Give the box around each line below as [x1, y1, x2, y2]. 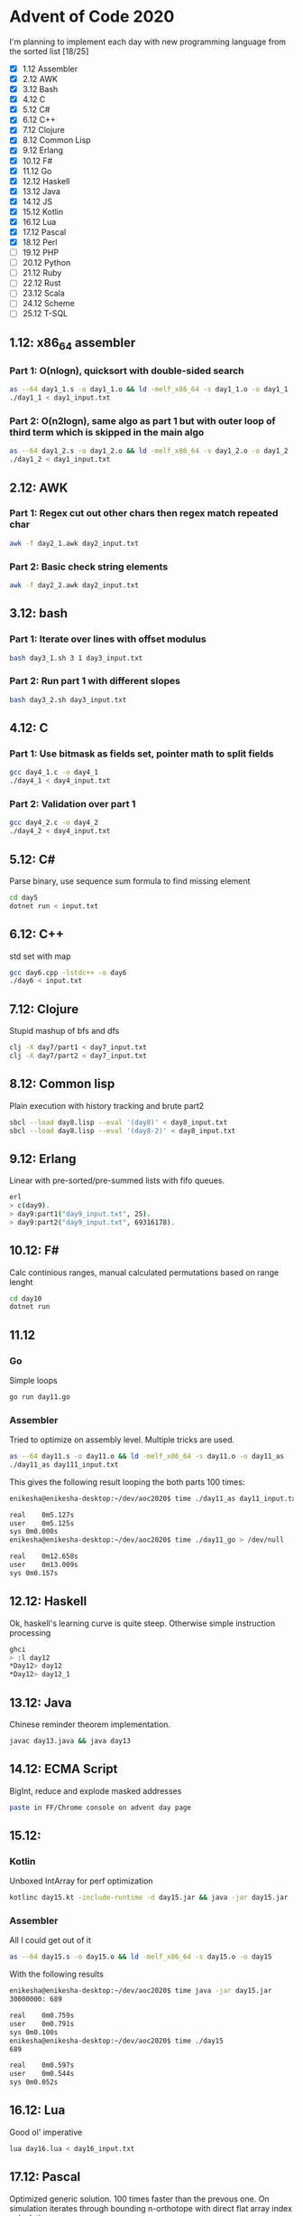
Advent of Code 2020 [9, 6, 175, 27]
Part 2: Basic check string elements [9, 560, 169, 573]
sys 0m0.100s [9, 2027, 59, 2037]
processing [9, 1627, 51, 1638]
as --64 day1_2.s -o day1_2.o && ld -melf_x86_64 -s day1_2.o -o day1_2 [9, 446, 289, 455]
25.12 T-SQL [22, 308, 69, 319]
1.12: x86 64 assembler [9, 334, 136, 353]
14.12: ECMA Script [9, 1761, 118, 1777]
